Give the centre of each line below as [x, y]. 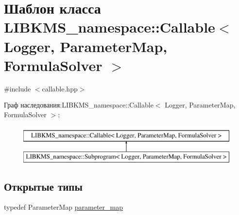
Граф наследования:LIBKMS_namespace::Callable [79, 105]
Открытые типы [43, 187]
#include [17, 88]
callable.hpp [60, 88]
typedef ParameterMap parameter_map [63, 206]
